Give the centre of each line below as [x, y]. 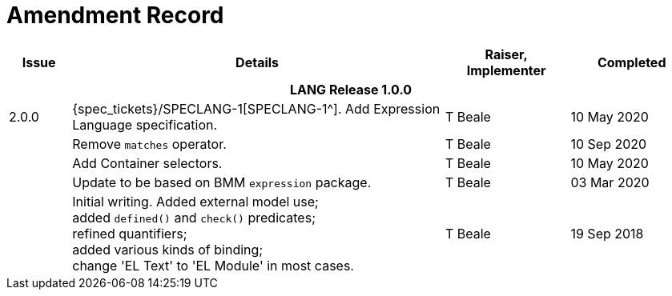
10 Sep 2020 [609, 144]
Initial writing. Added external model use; [195, 201]
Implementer [506, 70]
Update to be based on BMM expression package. [222, 182]
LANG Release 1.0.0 [351, 89]
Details [258, 62]
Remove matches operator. [149, 144]
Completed [632, 62]
